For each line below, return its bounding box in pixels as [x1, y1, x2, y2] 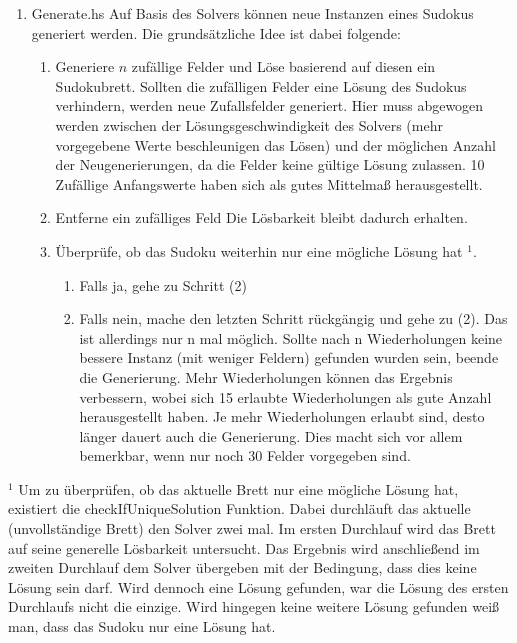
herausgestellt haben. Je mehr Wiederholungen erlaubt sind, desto [79, 406, 485, 427]
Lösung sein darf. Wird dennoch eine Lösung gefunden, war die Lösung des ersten [8, 576, 509, 597]
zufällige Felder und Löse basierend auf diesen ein [131, 56, 436, 77]
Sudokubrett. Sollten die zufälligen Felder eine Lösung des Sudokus [55, 75, 467, 96]
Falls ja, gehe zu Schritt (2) [79, 274, 247, 295]
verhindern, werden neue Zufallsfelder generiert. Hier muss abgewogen [55, 95, 484, 116]
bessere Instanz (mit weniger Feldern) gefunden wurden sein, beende [79, 347, 499, 368]
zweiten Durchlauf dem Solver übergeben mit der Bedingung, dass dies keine [8, 557, 477, 578]
